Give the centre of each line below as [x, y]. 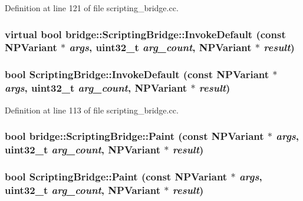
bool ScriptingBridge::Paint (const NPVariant [116, 176]
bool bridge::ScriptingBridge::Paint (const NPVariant [134, 136]
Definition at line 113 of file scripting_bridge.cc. [92, 110]
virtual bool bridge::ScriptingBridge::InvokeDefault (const [145, 34]
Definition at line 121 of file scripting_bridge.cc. [92, 8]
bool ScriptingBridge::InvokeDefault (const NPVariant [137, 74]
